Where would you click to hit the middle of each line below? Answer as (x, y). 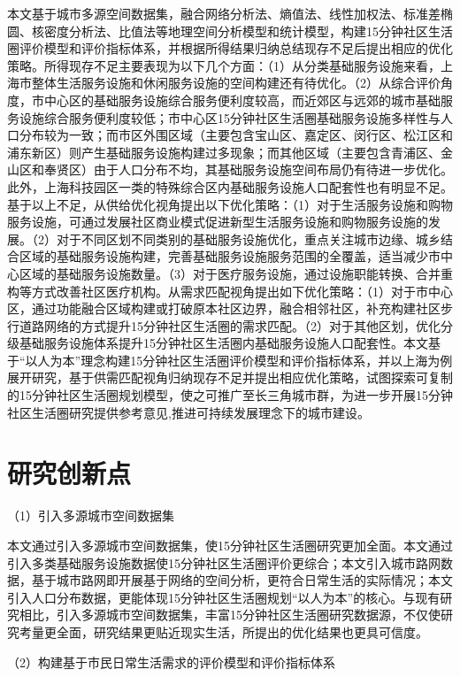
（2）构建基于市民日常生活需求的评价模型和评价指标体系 (171, 662)
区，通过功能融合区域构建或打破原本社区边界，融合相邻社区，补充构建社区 (224, 308)
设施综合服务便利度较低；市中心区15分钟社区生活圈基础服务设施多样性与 (230, 117)
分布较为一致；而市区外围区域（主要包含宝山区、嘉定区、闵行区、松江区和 (236, 135)
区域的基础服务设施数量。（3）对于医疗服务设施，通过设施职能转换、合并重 (236, 273)
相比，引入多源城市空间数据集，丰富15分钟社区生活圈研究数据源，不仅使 (230, 615)
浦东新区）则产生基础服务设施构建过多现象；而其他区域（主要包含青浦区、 (224, 152)
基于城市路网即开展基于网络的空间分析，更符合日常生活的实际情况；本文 (242, 580)
